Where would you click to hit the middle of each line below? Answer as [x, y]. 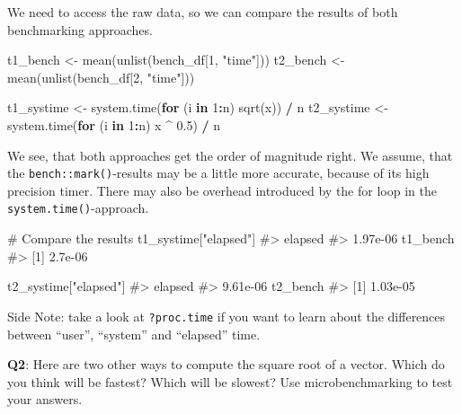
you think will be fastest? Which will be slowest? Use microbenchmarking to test [230, 381]
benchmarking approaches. [80, 29]
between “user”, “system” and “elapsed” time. [134, 334]
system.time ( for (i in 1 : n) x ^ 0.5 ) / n [114, 124]
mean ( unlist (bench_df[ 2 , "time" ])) [101, 77]
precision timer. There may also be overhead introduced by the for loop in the [222, 190]
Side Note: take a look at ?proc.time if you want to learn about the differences [227, 316]
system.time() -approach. [78, 208]
